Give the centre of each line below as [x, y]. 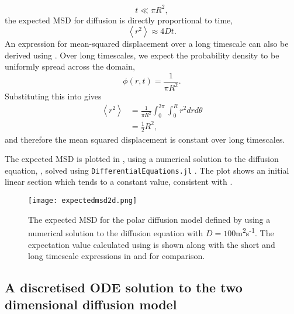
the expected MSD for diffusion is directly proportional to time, [119, 20]
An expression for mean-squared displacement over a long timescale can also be [147, 44]
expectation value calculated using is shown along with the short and [152, 244]
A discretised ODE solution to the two [124, 287]
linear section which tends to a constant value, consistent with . [119, 182]
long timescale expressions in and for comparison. [117, 256]
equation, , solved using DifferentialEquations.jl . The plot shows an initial [147, 170]
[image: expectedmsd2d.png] [83, 201]
